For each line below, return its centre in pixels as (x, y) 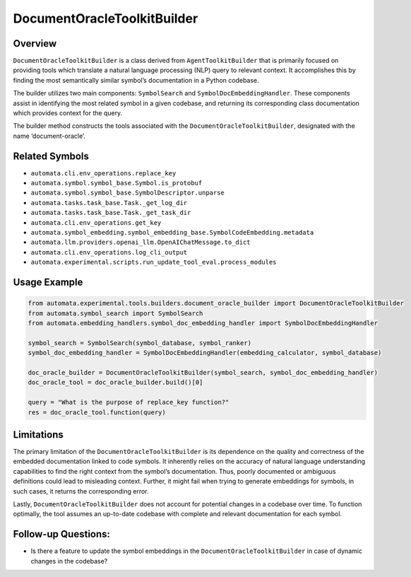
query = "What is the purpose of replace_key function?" (129, 402)
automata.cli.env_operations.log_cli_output (109, 252)
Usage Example (48, 282)
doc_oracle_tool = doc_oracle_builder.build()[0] (115, 383)
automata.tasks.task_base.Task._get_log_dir (109, 203)
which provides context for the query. (68, 113)
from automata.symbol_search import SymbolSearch (115, 313)
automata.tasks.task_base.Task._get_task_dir (111, 213)
